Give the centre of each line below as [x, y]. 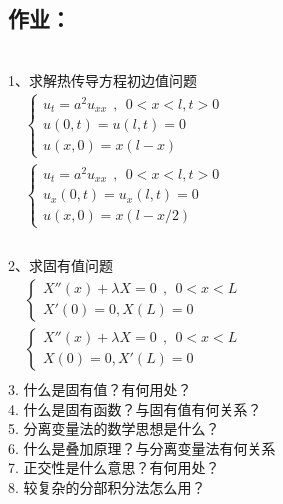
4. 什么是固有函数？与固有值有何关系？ [135, 408]
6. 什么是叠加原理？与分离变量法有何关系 [142, 447]
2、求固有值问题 [60, 265]
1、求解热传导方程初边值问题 [102, 79]
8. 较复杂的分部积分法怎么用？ [107, 486]
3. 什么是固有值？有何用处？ [100, 389]
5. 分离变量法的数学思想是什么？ [114, 428]
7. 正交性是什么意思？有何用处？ [114, 467]
